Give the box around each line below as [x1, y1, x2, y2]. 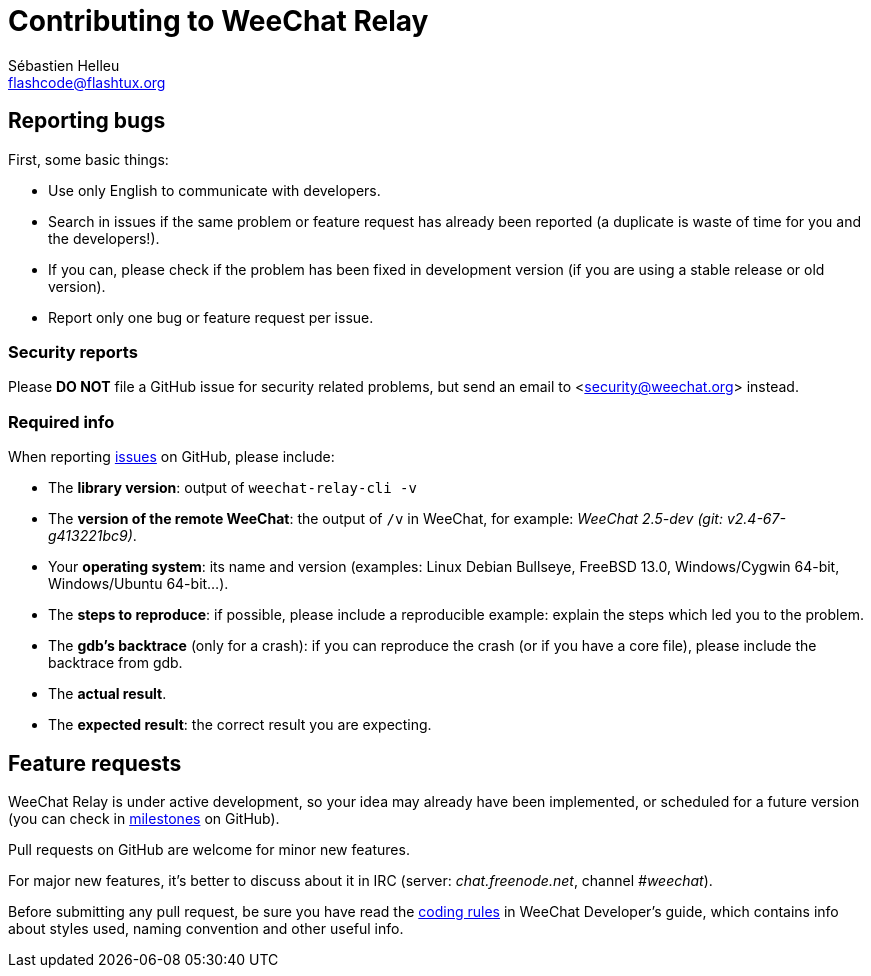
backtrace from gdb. [48, 654, 183, 672]
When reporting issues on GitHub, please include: [8, 448, 335, 466]
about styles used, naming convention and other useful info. [8, 919, 404, 937]
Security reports [8, 341, 138, 362]
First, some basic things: [8, 150, 169, 168]
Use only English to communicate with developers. [48, 181, 381, 199]
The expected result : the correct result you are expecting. [48, 716, 432, 734]
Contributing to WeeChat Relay [8, 4, 429, 38]
